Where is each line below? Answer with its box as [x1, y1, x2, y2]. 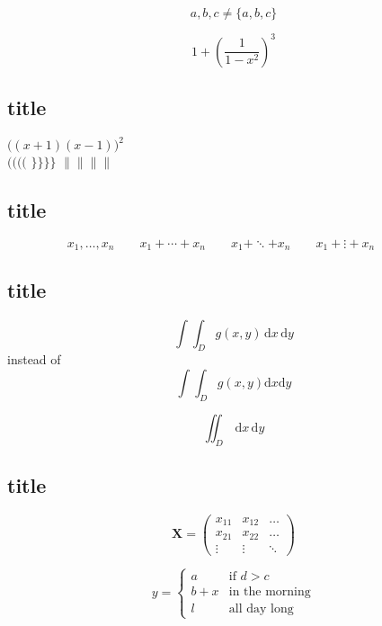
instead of [7, 350, 61, 369]
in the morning [228, 586, 311, 599]
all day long [228, 603, 294, 616]
